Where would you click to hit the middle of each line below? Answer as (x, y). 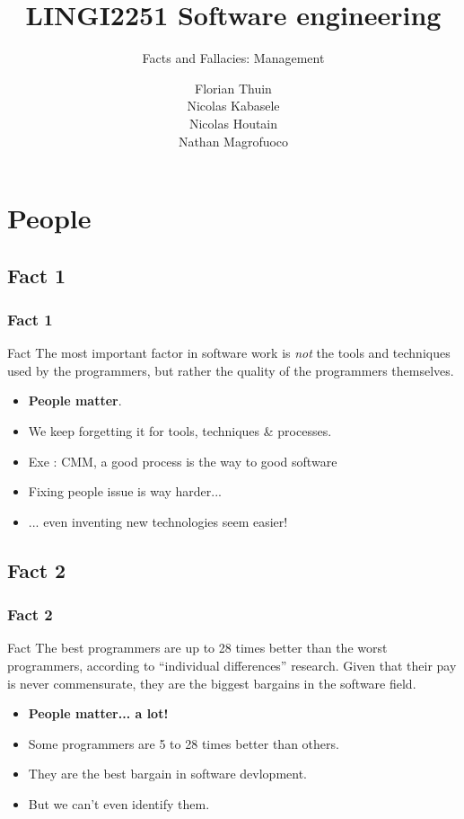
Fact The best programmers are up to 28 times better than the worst (197, 648)
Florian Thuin (233, 88)
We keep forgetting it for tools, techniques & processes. (180, 431)
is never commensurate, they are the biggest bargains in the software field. (212, 683)
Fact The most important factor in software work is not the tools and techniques (229, 353)
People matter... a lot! (98, 713)
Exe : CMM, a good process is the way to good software (183, 461)
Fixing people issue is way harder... (125, 491)
